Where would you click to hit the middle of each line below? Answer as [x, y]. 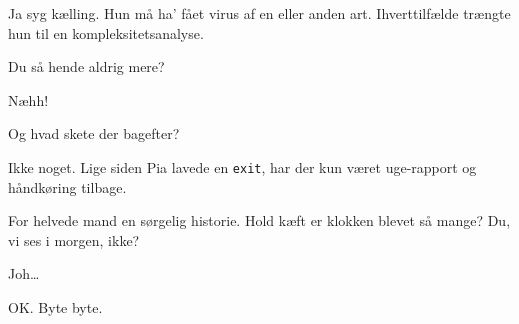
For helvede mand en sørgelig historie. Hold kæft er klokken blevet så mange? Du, [259, 220]
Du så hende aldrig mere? [86, 66]
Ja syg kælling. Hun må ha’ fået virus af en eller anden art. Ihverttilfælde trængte [259, 13]
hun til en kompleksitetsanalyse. [106, 32]
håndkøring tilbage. [67, 186]
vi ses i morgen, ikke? [74, 239]
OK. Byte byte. [55, 307]
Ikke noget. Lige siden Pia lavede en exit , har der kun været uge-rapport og [242, 166]
